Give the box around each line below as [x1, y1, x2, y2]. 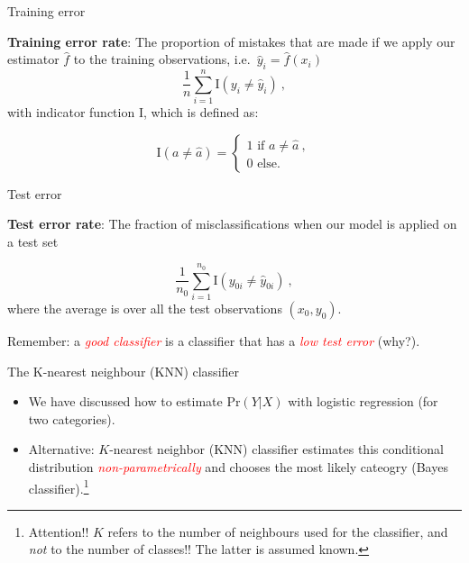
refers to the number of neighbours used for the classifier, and [107, 522, 448, 540]
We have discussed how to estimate [28, 392, 223, 411]
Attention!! [28, 522, 89, 540]
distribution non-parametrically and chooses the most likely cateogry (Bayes [28, 457, 448, 476]
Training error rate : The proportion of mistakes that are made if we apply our [7, 32, 455, 50]
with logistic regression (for [288, 392, 438, 411]
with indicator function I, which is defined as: [7, 103, 259, 122]
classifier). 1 [28, 476, 89, 497]
